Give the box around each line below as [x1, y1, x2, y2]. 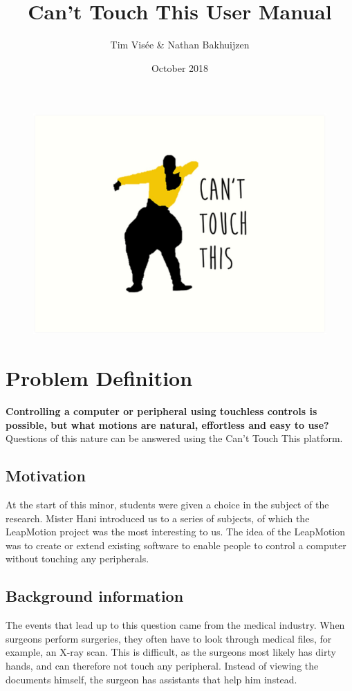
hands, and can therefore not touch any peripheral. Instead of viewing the [6, 658, 319, 672]
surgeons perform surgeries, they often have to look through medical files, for [6, 631, 332, 645]
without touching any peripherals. [6, 551, 149, 566]
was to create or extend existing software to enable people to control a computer [6, 537, 346, 552]
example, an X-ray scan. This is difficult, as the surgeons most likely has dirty [6, 645, 336, 659]
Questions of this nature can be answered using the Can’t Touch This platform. [6, 431, 343, 445]
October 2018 [151, 60, 209, 75]
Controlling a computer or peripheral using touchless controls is [6, 403, 317, 418]
